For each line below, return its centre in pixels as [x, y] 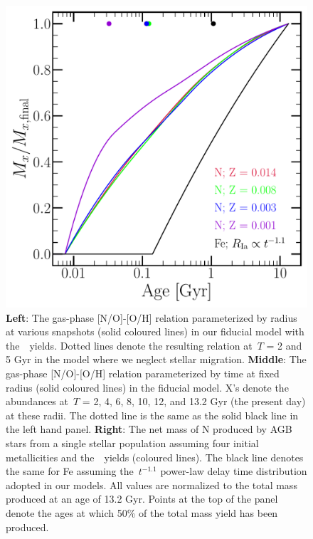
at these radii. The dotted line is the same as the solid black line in [152, 415]
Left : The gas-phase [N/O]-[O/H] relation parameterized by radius [152, 317]
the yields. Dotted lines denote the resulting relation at [129, 345]
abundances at [37, 401]
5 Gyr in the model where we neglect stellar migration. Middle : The [156, 359]
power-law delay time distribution [234, 471]
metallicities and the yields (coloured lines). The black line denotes [155, 457]
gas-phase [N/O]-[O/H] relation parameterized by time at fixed [143, 373]
